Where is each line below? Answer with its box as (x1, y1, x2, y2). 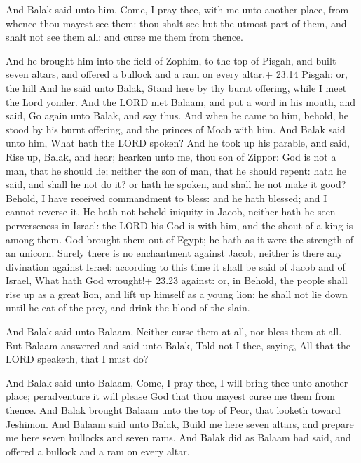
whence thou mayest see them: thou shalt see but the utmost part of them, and (6, 15, 347, 30)
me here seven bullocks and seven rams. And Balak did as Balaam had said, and (6, 430, 351, 445)
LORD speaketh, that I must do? (6, 351, 149, 366)
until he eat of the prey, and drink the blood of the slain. (6, 300, 250, 315)
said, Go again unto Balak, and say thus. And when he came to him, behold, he (6, 108, 348, 123)
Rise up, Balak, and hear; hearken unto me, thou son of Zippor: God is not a (6, 149, 336, 163)
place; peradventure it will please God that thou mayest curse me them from (6, 389, 335, 403)
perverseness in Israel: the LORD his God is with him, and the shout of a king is (6, 217, 353, 232)
